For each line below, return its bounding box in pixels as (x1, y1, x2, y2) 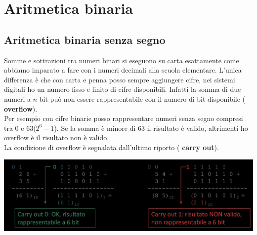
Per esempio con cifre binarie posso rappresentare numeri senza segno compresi (4, 113, 243, 123)
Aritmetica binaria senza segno (4, 32, 166, 47)
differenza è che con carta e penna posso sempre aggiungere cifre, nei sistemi (4, 74, 235, 84)
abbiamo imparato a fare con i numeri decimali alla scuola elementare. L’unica (4, 65, 242, 75)
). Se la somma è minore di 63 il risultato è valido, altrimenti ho (54, 122, 248, 133)
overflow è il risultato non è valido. (4, 132, 109, 143)
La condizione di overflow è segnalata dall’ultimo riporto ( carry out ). (4, 142, 219, 152)
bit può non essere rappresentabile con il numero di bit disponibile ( (39, 93, 246, 104)
